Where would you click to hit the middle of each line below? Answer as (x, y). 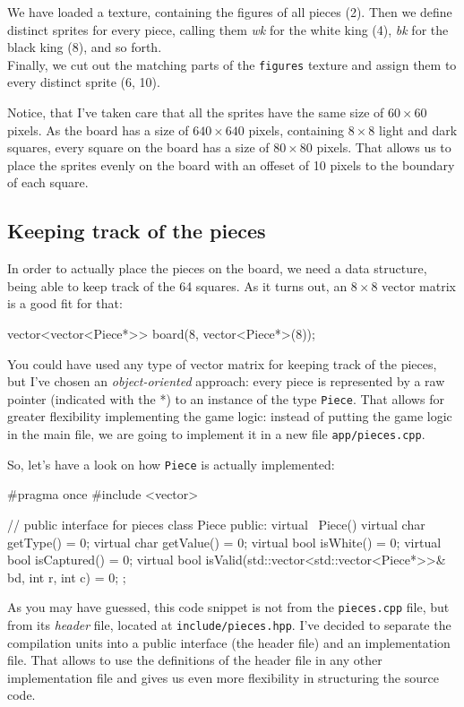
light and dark (418, 129)
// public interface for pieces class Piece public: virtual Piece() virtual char (216, 524)
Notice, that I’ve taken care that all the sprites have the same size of (196, 112)
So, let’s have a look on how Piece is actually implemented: (171, 464)
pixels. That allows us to (384, 147)
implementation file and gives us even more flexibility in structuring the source (223, 677)
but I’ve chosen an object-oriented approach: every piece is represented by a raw (226, 381)
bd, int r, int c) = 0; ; (67, 577)
